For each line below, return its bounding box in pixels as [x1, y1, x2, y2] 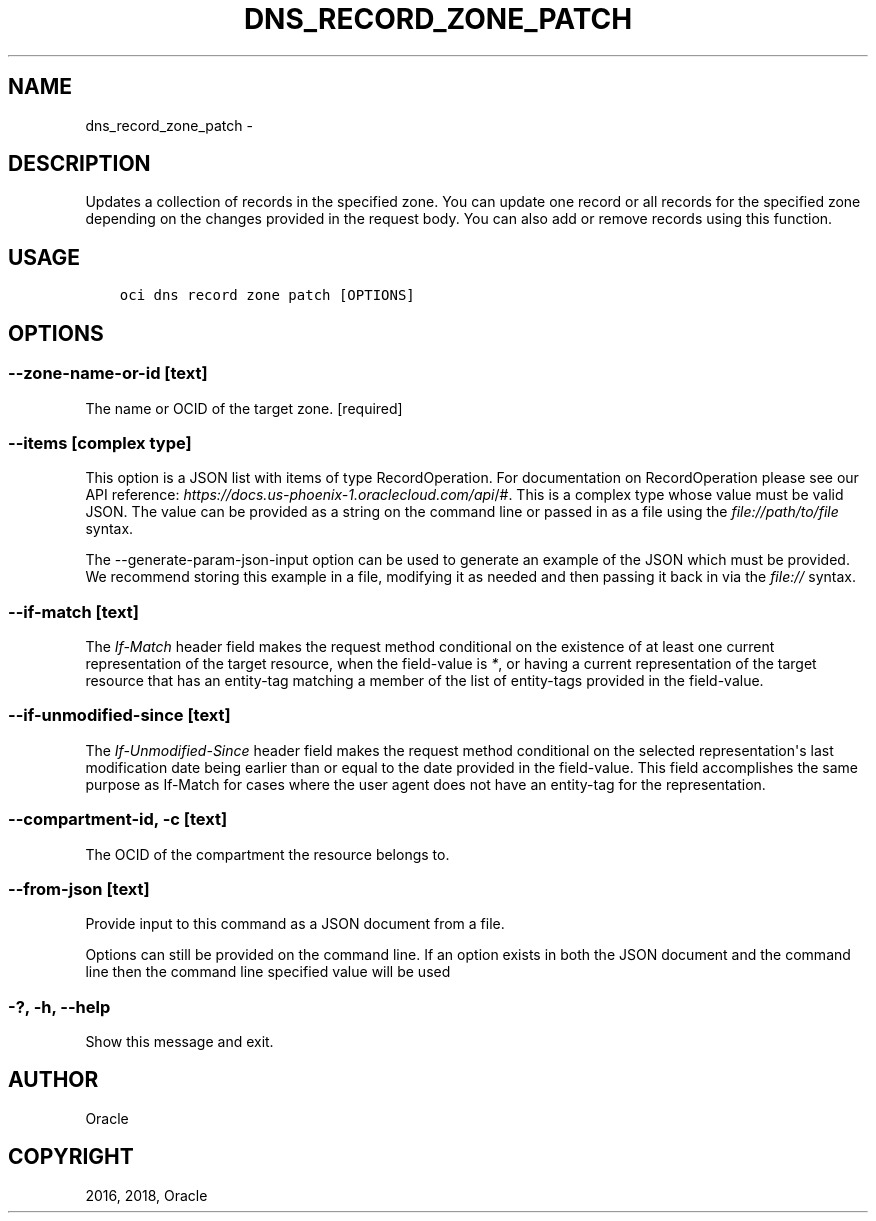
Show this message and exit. [85, 1033, 274, 1050]
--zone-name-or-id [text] [8, 363, 208, 384]
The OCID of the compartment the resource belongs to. [85, 845, 450, 863]
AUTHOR [8, 1067, 99, 1093]
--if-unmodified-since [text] [8, 705, 231, 726]
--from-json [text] [8, 878, 150, 899]
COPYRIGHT [8, 1144, 134, 1170]
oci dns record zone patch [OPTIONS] [119, 287, 415, 304]
